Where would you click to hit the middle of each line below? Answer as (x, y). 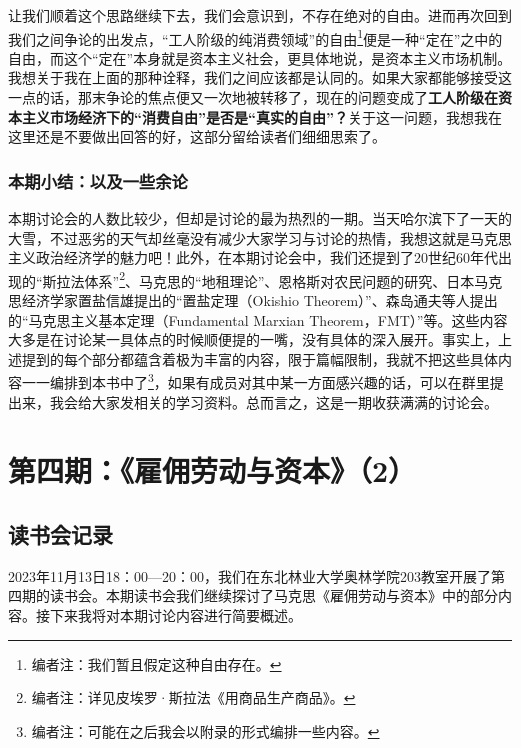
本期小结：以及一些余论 (98, 180)
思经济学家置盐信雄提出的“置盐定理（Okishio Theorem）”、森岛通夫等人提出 (253, 300)
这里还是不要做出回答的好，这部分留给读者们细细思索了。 (197, 136)
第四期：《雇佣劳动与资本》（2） (212, 470)
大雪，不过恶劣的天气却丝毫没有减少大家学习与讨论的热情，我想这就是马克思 (260, 237)
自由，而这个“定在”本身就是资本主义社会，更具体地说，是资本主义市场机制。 (260, 57)
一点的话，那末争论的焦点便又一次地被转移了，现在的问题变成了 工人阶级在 (253, 97)
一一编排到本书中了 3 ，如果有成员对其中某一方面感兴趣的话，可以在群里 (255, 381)
